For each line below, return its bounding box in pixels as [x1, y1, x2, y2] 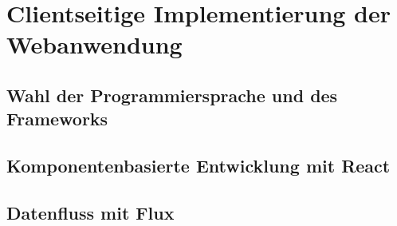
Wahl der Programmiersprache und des [6, 82, 338, 107]
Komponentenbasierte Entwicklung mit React [6, 153, 391, 178]
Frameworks [6, 106, 108, 131]
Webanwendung [6, 28, 183, 61]
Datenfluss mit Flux [6, 200, 175, 224]
